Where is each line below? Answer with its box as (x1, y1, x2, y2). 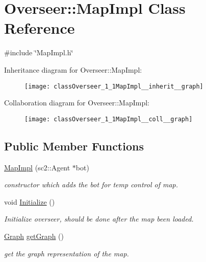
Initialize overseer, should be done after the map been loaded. (4, 213, 194, 224)
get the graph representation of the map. (4, 248, 129, 258)
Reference (4, 17, 75, 38)
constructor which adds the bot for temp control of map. (4, 179, 178, 190)
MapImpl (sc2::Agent (4, 162, 70, 172)
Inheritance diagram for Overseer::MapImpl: (4, 64, 142, 75)
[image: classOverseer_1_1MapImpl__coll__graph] (24, 115, 193, 123)
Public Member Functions (4, 138, 144, 154)
